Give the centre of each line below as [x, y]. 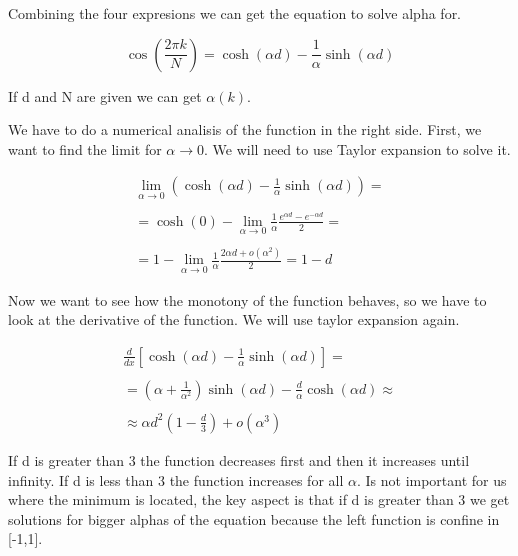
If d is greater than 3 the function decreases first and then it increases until [239, 459]
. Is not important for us [431, 479]
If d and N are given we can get [105, 95]
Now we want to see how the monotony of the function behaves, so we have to [247, 299]
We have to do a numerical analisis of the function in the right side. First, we [245, 129]
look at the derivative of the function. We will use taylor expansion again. [234, 319]
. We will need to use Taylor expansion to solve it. [357, 148]
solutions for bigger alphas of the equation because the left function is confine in [254, 518]
